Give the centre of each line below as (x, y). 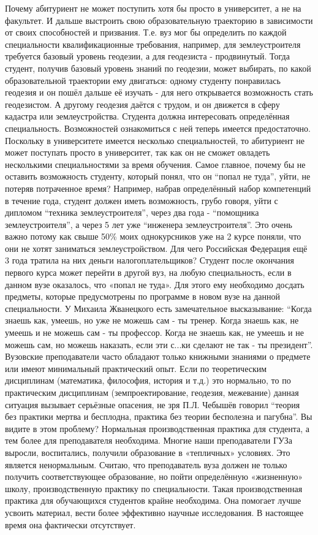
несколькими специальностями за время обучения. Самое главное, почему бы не (155, 164)
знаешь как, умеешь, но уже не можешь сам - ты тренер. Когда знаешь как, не (152, 320)
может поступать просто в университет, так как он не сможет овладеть (138, 152)
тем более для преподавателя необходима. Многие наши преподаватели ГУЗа (149, 440)
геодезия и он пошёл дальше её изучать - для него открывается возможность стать (159, 92)
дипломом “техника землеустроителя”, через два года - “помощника (132, 212)
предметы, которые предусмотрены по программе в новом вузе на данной (142, 296)
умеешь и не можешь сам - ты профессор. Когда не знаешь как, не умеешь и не (154, 332)
